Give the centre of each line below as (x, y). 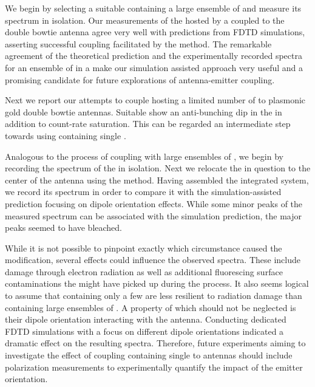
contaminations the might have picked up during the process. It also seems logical (157, 283)
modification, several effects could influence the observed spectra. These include (153, 260)
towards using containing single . (66, 135)
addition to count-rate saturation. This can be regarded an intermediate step (148, 124)
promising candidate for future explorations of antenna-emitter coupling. (140, 79)
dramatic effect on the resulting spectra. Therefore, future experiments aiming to (155, 343)
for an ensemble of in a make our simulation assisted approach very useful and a (154, 67)
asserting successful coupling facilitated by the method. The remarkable (138, 43)
